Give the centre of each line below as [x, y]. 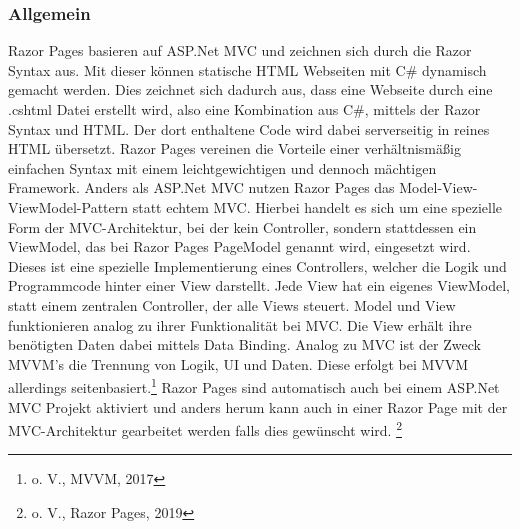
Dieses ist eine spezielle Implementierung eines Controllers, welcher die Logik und [257, 265]
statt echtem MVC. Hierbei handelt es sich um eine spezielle [317, 206]
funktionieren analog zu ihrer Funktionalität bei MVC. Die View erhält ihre [240, 324]
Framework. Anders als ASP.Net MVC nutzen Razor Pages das [201, 187]
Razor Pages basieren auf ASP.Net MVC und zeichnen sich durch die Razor [240, 50]
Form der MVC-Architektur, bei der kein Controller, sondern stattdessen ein [242, 226]
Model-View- [438, 187]
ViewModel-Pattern [68, 206]
